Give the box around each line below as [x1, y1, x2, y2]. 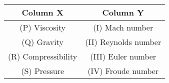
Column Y [102, 6, 144, 18]
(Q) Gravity [21, 36, 63, 47]
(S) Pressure [21, 65, 64, 76]
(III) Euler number [90, 50, 156, 62]
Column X [21, 6, 63, 18]
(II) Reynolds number [85, 36, 161, 47]
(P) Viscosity [19, 21, 65, 33]
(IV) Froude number [87, 65, 159, 76]
